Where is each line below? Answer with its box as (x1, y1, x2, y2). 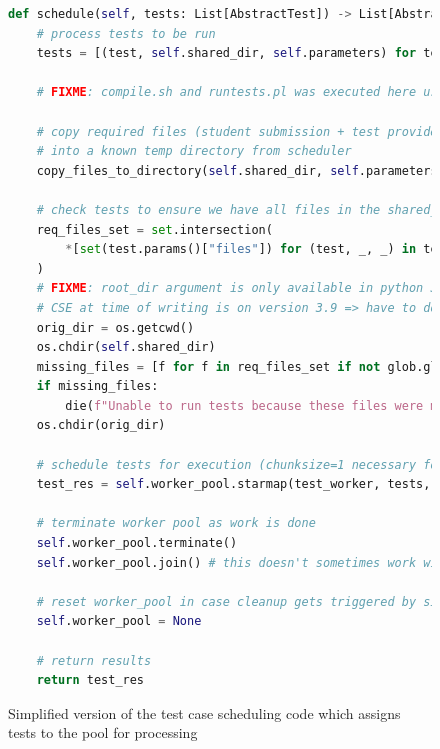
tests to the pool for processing (8, 722, 198, 743)
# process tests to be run (36, 26, 216, 41)
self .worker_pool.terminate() (36, 536, 238, 551)
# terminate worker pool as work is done (36, 516, 316, 531)
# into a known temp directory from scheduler (36, 144, 352, 159)
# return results (36, 653, 152, 668)
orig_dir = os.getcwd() (36, 320, 195, 335)
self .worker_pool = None (36, 614, 202, 629)
